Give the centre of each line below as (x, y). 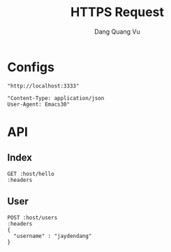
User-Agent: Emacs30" (39, 104)
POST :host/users (32, 218)
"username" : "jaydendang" (53, 236)
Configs (31, 67)
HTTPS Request (117, 12)
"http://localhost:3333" (43, 86)
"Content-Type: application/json (56, 98)
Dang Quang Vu (117, 31)
